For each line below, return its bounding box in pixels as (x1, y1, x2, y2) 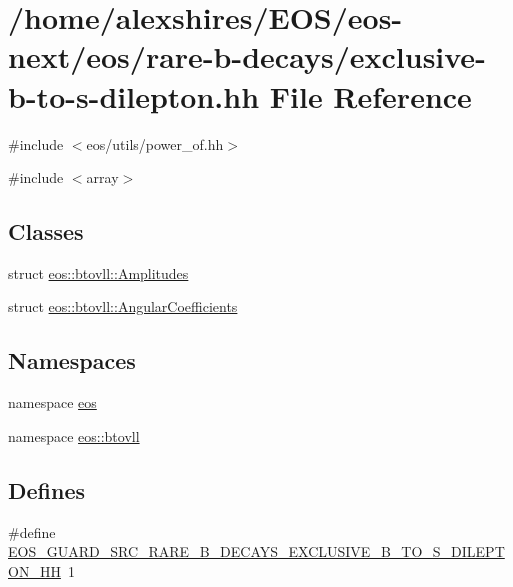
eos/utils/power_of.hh (86, 133, 224, 154)
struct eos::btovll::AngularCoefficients (8, 296, 238, 317)
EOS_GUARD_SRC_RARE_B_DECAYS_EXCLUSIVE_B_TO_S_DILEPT (8, 541, 505, 562)
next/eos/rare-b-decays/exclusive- (8, 36, 486, 77)
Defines (8, 474, 86, 505)
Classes (8, 216, 84, 247)
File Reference (269, 75, 472, 116)
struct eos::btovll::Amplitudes (8, 262, 189, 283)
